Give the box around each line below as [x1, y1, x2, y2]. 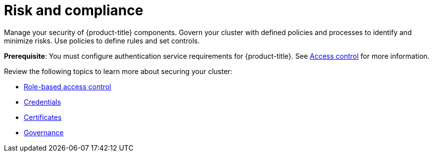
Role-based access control [24, 82, 111, 91]
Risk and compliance [4, 2, 144, 19]
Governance [24, 128, 64, 137]
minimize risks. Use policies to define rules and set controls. [4, 36, 200, 45]
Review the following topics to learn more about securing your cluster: [4, 67, 233, 76]
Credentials [24, 97, 61, 106]
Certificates [24, 113, 62, 121]
